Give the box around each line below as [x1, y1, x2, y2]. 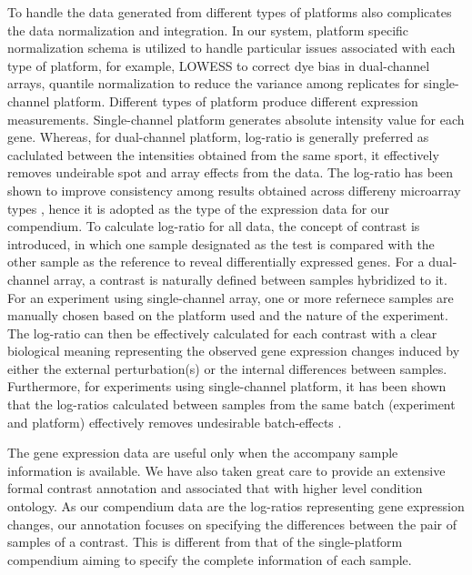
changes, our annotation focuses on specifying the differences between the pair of [7, 514, 457, 533]
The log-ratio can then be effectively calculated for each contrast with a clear [7, 323, 437, 342]
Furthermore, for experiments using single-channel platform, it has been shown [7, 377, 447, 396]
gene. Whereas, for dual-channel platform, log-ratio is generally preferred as [7, 127, 429, 146]
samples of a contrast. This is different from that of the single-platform [7, 532, 403, 551]
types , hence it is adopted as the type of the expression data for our [7, 198, 390, 217]
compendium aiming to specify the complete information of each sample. [7, 550, 412, 569]
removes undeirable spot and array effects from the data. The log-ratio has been [7, 163, 454, 182]
